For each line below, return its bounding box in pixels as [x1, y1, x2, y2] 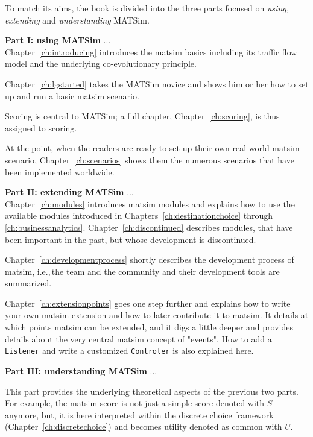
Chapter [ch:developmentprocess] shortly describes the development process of [5, 253, 294, 266]
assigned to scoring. [5, 121, 77, 134]
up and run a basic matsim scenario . [5, 89, 139, 102]
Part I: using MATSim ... [5, 34, 111, 46]
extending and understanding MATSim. [5, 13, 150, 26]
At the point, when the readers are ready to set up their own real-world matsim [5, 142, 300, 154]
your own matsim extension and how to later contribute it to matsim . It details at [5, 309, 309, 321]
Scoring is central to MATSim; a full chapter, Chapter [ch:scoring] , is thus [5, 110, 280, 122]
